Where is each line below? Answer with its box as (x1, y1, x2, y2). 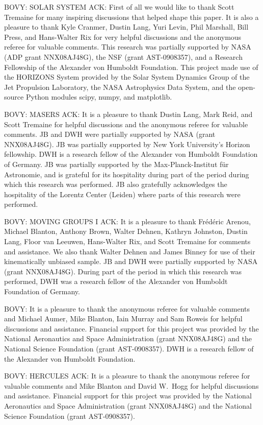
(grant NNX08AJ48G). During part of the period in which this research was (4, 266, 242, 276)
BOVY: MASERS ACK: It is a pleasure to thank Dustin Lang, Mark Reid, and (4, 108, 253, 119)
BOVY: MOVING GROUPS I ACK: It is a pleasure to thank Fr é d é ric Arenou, (4, 216, 251, 226)
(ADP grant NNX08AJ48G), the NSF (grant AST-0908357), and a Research (4, 51, 243, 62)
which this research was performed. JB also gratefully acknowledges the (4, 179, 227, 190)
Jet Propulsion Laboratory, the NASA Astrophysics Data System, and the (4, 81, 236, 92)
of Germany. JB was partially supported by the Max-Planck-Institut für (4, 158, 229, 169)
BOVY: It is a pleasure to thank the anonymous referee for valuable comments (4, 303, 250, 314)
